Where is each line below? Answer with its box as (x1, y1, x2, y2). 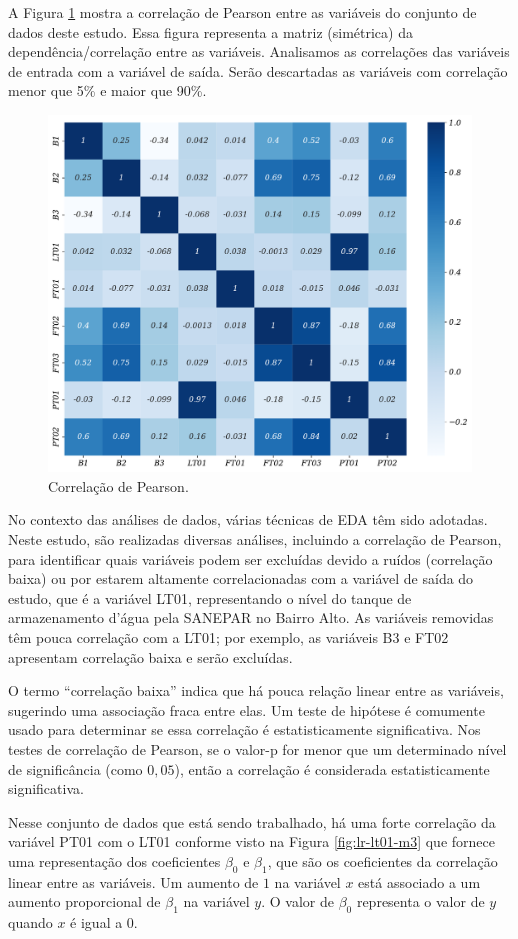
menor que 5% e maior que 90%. (8, 80, 207, 101)
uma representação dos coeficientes (8, 850, 221, 871)
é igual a (70, 912, 123, 933)
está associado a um (358, 871, 481, 892)
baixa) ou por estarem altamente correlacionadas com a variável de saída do (8, 568, 474, 589)
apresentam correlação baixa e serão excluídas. (8, 646, 293, 667)
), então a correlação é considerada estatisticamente (174, 758, 490, 779)
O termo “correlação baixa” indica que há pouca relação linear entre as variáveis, (8, 680, 504, 701)
